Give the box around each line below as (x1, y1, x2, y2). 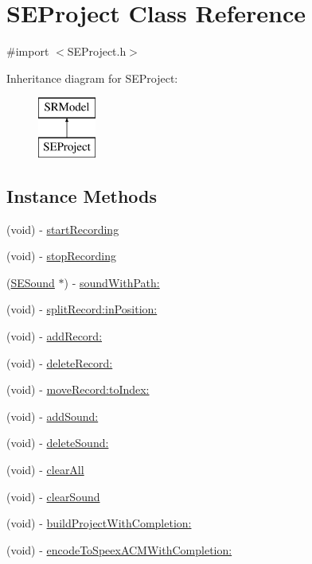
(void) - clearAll (6, 461, 84, 478)
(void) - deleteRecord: (6, 354, 113, 371)
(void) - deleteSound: (6, 434, 109, 451)
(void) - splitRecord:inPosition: (6, 301, 158, 317)
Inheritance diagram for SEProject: (6, 69, 178, 86)
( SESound (6, 274, 55, 290)
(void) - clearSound (6, 488, 100, 504)
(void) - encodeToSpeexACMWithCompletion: (6, 541, 232, 558)
